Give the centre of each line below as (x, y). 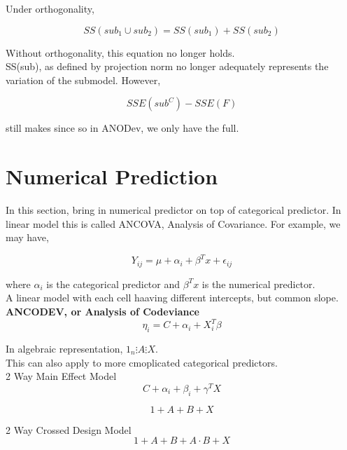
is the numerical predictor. (259, 284)
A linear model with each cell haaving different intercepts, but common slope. (172, 298)
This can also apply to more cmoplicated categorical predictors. (142, 362)
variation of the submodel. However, (83, 80)
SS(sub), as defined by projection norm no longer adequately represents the (167, 66)
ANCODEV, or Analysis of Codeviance (102, 312)
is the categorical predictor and (113, 284)
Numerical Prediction (112, 176)
